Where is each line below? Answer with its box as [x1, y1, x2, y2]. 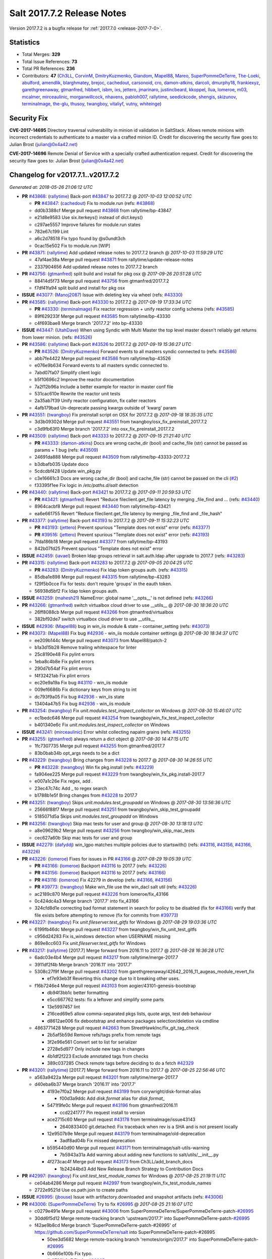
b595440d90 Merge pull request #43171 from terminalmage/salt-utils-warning [47, 1145, 210, 1151]
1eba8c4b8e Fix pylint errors [34, 658, 94, 664]
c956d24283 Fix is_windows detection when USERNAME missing [34, 933, 171, 939]
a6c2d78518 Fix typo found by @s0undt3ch [34, 236, 126, 242]
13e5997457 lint [47, 1004, 80, 1010]
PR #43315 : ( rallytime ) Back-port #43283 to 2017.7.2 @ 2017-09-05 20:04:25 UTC [22, 559, 193, 566]
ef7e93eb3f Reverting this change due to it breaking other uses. [47, 975, 180, 982]
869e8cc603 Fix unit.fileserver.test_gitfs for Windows [34, 940, 146, 946]
